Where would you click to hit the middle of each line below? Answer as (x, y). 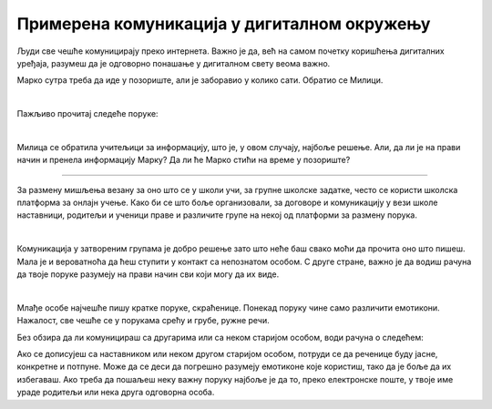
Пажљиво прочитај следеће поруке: (87, 114)
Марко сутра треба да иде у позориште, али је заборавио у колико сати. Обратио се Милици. (200, 80)
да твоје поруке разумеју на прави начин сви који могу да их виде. (148, 274)
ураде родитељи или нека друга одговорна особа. (116, 393)
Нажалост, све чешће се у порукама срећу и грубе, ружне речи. (143, 321)
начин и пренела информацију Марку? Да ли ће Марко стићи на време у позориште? (184, 160)
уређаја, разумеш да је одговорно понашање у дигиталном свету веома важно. (174, 63)
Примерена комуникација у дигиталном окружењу (224, 24)
